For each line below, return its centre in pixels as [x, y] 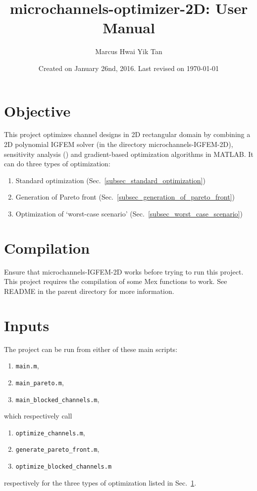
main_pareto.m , [40, 382]
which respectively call [38, 416]
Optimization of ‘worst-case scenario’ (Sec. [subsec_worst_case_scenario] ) [129, 213]
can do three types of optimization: [57, 164]
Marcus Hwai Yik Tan [129, 51]
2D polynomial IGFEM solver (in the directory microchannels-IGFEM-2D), [119, 144]
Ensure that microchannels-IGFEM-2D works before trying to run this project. [124, 271]
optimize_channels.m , [50, 432]
